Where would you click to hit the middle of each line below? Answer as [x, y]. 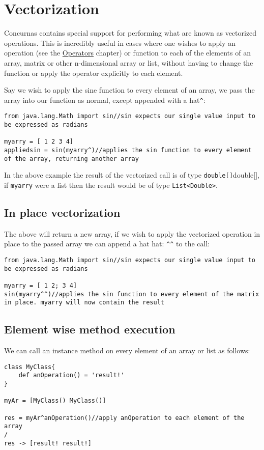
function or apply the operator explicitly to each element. [94, 73]
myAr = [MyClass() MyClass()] [55, 401]
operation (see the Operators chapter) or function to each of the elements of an [127, 53]
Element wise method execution [90, 329]
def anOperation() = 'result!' [71, 375]
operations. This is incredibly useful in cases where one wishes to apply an [120, 43]
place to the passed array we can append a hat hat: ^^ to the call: [107, 244]
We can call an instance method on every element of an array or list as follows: [127, 350]
